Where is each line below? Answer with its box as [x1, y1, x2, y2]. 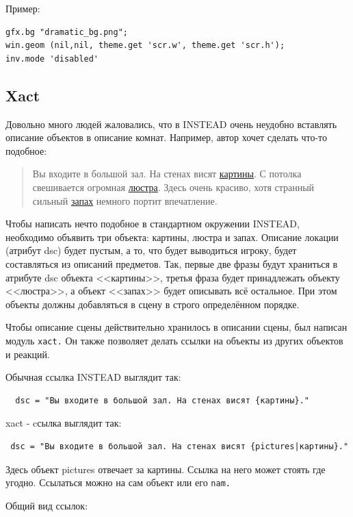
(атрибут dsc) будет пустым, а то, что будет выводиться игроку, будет [5, 243, 297, 257]
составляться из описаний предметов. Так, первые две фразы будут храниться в [5, 256, 338, 270]
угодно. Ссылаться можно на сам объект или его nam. [5, 475, 231, 490]
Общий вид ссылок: [5, 498, 88, 512]
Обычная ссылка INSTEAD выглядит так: [5, 370, 181, 384]
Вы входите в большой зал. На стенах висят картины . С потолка [32, 166, 302, 181]
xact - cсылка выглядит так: [5, 416, 122, 430]
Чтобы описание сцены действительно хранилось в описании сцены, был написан [5, 320, 348, 334]
